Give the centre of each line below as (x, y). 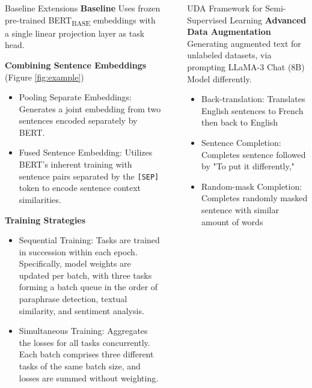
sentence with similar (240, 209)
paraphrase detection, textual (73, 299)
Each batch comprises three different (86, 354)
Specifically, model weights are (75, 263)
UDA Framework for (225, 8)
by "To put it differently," (248, 166)
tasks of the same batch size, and (80, 366)
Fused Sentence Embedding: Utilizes (86, 152)
